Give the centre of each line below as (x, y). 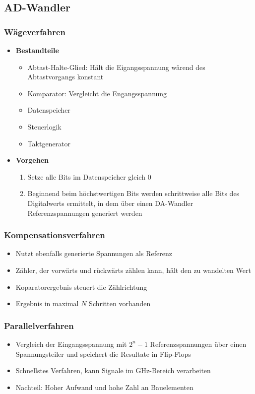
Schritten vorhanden (120, 303)
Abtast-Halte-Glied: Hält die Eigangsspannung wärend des (116, 67)
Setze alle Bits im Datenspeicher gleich (86, 176)
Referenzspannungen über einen (198, 344)
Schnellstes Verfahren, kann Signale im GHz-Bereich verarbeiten (113, 370)
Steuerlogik (44, 126)
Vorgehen (32, 160)
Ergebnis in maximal (47, 303)
